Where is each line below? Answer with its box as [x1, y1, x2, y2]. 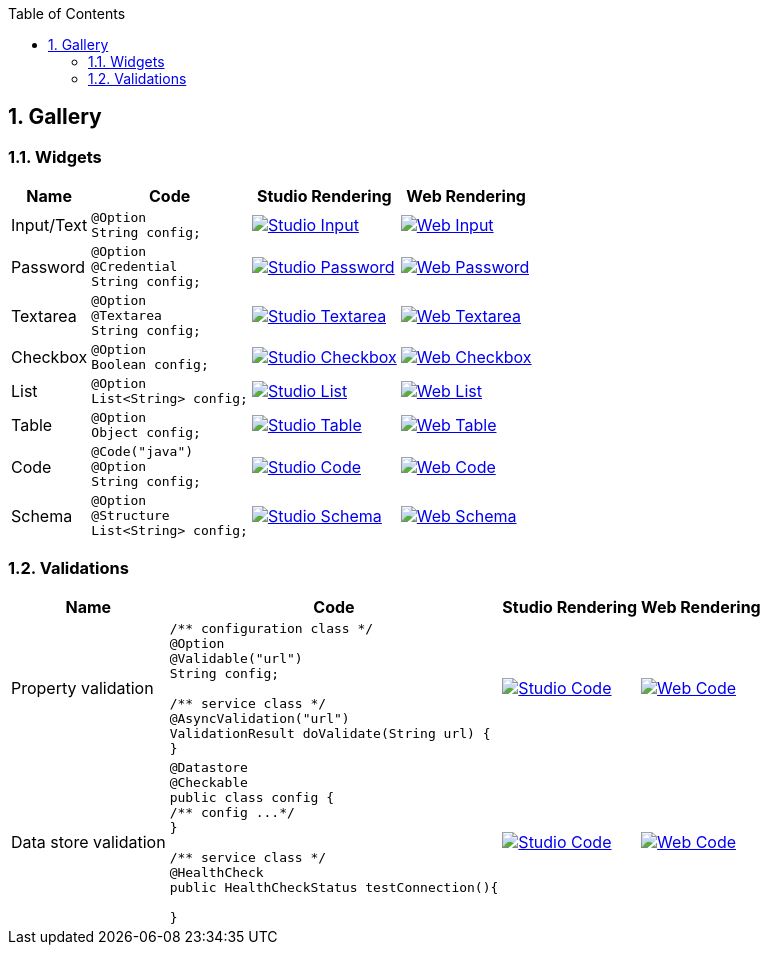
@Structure [91, 508, 170, 524]
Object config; [91, 425, 201, 441]
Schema [11, 505, 73, 526]
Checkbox [11, 347, 88, 368]
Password [11, 256, 86, 277]
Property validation [11, 678, 154, 699]
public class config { [169, 789, 334, 805]
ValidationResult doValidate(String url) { [169, 725, 491, 741]
